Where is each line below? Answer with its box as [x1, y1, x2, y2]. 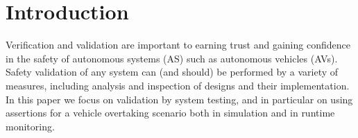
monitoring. [6, 119, 55, 133]
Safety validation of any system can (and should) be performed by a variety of [6, 64, 339, 79]
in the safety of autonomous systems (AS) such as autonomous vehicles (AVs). [6, 51, 338, 65]
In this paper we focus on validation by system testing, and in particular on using [6, 92, 353, 106]
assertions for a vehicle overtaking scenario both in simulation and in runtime [6, 105, 335, 120]
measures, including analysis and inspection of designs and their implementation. [6, 78, 350, 92]
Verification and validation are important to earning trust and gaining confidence [6, 37, 350, 52]
